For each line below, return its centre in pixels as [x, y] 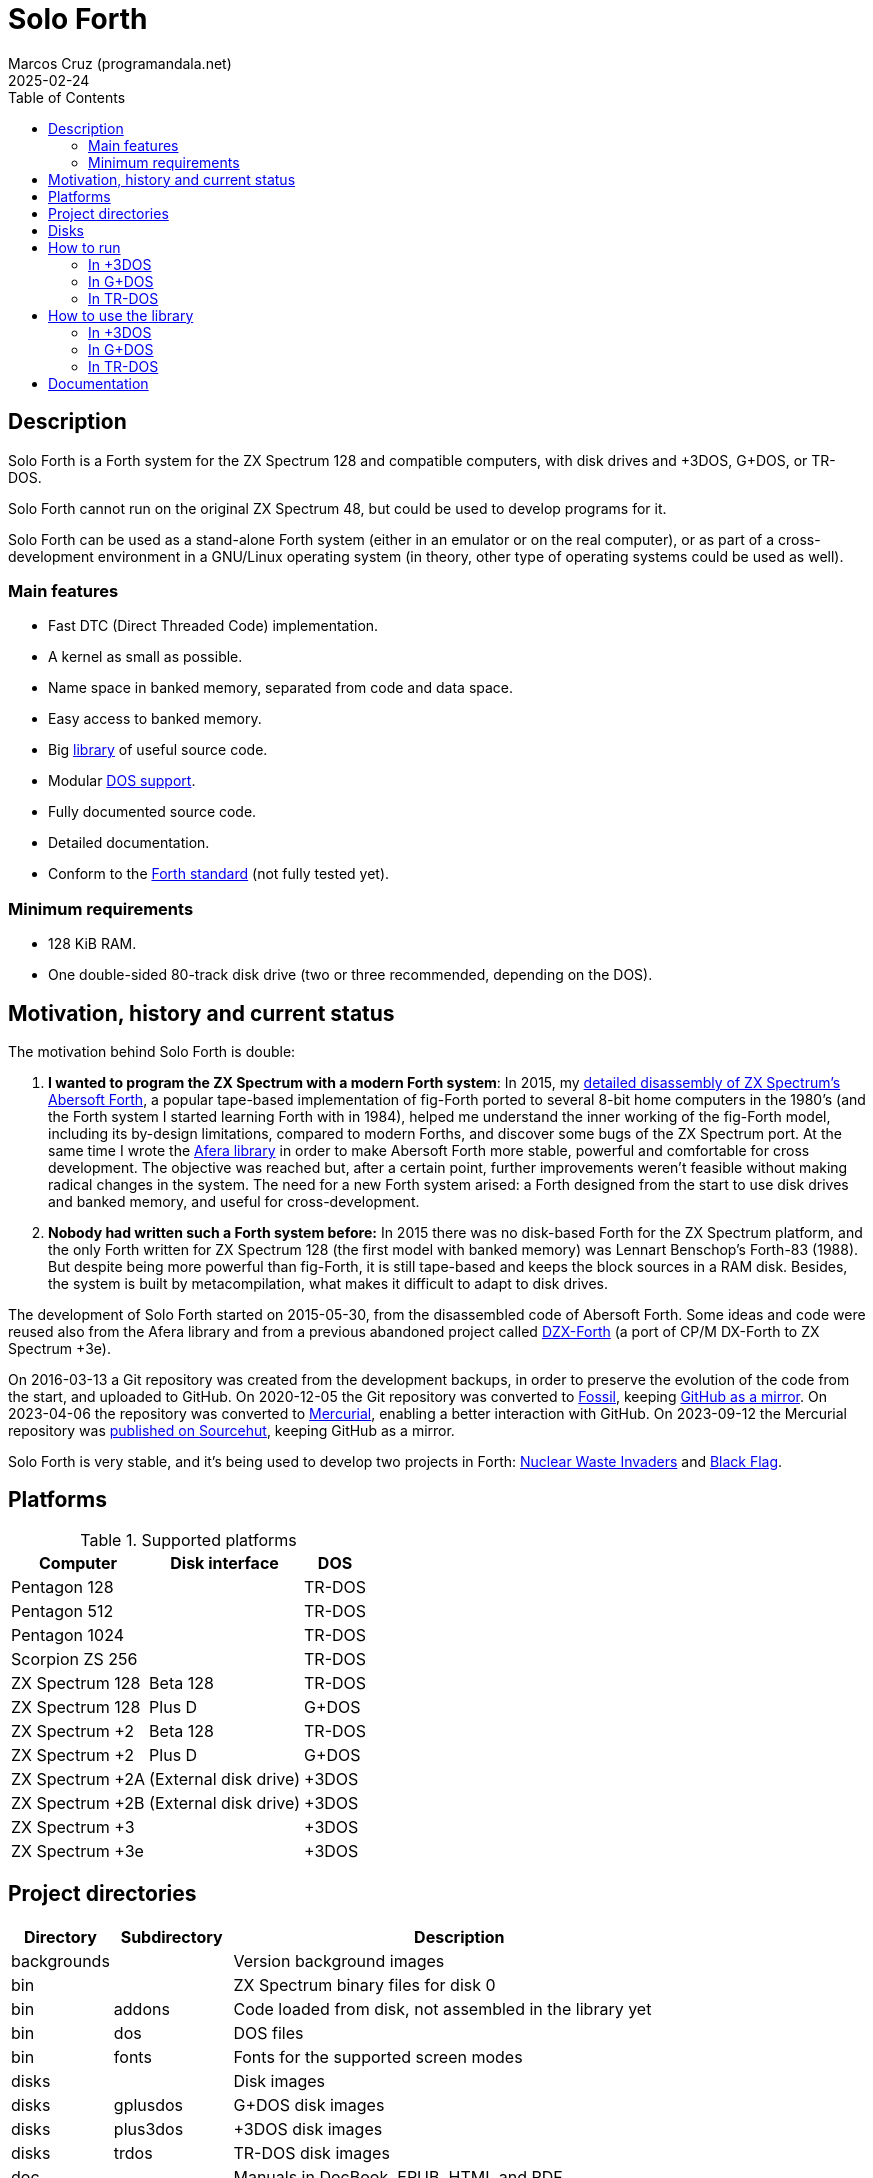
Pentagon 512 [62, 1610]
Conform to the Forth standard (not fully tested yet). [219, 874]
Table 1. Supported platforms [188, 1539]
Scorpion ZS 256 [74, 1658]
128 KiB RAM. [92, 944]
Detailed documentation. [129, 843]
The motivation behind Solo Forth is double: [152, 1051]
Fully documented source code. [152, 812]
